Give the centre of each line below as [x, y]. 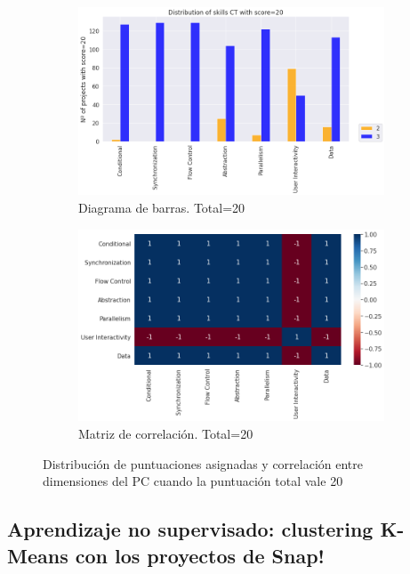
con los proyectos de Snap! [200, 555]
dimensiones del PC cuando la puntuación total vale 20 [193, 481]
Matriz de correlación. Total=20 [166, 433]
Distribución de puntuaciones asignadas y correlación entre [203, 463]
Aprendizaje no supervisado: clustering [190, 529]
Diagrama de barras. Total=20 [162, 207]
